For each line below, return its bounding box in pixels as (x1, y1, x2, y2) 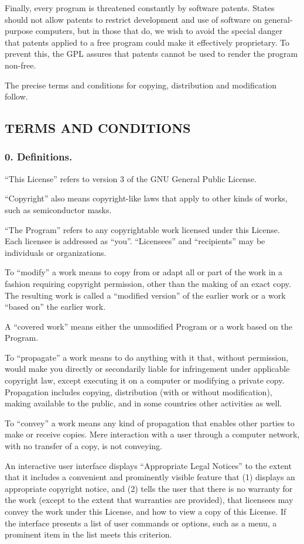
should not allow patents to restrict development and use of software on (5, 13, 262, 25)
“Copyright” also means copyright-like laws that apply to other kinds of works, (5, 192, 288, 204)
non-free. (5, 59, 36, 71)
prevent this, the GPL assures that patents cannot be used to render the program (5, 47, 298, 60)
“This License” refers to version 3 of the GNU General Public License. (5, 172, 257, 184)
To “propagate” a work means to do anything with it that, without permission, (5, 351, 289, 363)
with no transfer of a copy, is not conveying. (5, 440, 162, 452)
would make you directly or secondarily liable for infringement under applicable (5, 362, 290, 375)
